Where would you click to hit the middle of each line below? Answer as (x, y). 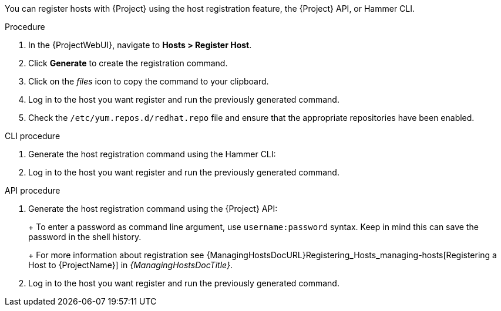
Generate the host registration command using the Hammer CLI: (152, 154)
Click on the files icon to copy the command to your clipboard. (149, 81)
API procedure (33, 190)
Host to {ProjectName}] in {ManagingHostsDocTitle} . (130, 265)
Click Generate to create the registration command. (128, 63)
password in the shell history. (85, 237)
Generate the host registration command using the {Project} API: (153, 209)
